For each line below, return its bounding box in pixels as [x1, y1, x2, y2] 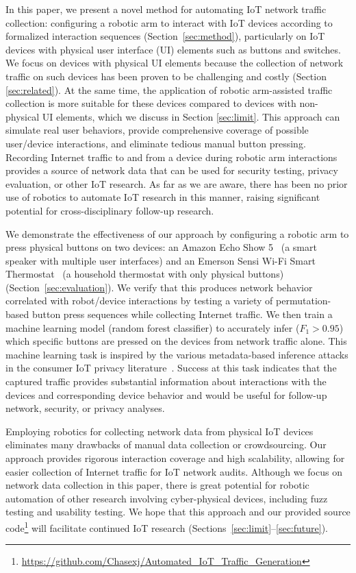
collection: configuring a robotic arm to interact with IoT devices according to [5, 15, 333, 29]
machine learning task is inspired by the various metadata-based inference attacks [5, 347, 348, 361]
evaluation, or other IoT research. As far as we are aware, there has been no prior [5, 176, 348, 191]
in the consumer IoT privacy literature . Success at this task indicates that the [5, 361, 337, 375]
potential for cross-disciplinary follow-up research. [5, 203, 214, 217]
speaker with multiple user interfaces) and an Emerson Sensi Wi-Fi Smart [5, 253, 316, 267]
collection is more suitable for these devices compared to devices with [5, 96, 296, 110]
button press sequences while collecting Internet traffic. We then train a [31, 307, 333, 321]
